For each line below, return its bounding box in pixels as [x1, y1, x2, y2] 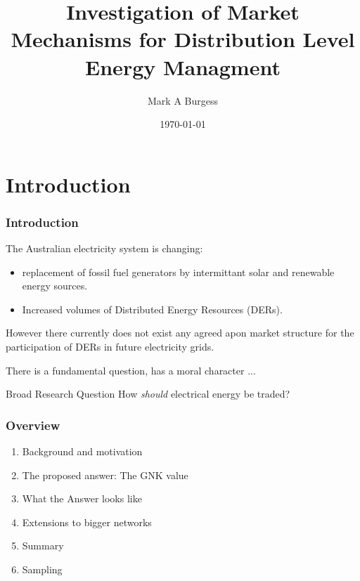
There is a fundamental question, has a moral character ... [6, 363, 256, 377]
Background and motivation [22, 444, 143, 459]
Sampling [22, 562, 63, 577]
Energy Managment [85, 52, 281, 81]
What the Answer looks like [22, 491, 142, 506]
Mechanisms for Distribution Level [11, 25, 355, 53]
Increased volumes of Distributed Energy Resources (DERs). [22, 301, 283, 316]
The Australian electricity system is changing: [6, 241, 203, 256]
